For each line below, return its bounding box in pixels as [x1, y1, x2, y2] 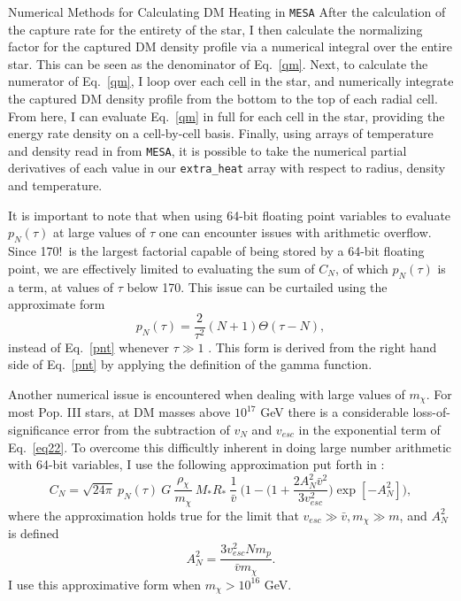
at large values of [52, 223, 146, 242]
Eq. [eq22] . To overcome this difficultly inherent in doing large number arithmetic [8, 437, 452, 456]
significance [8, 420, 70, 438]
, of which [334, 258, 388, 277]
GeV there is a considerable [260, 403, 409, 421]
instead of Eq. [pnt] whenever [8, 337, 169, 356]
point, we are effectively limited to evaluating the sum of [8, 258, 315, 277]
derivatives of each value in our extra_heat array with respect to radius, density [8, 158, 446, 177]
